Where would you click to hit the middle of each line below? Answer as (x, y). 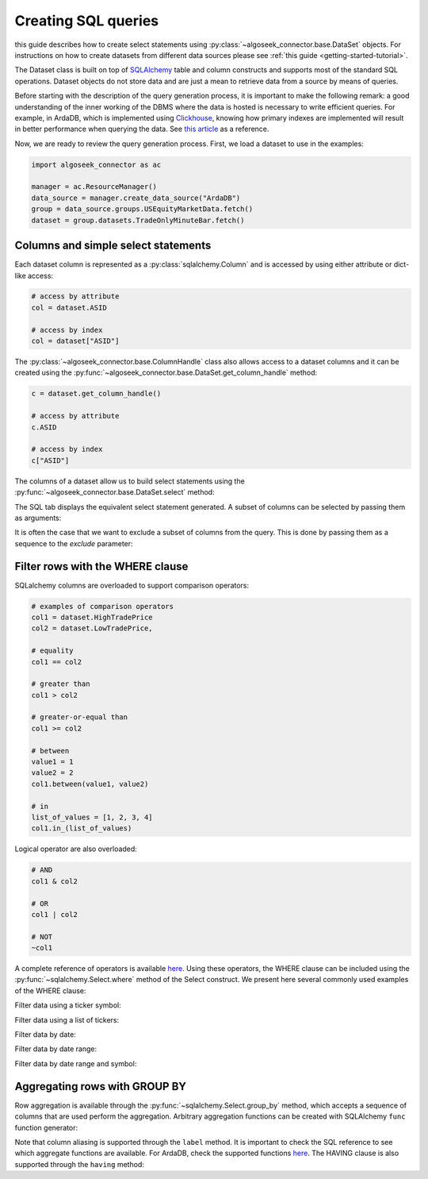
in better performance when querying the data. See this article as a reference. (142, 129)
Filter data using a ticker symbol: (68, 1005)
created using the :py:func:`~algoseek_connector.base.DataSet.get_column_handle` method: (166, 372)
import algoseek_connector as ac (96, 164)
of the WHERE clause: (50, 990)
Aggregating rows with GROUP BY (100, 1087)
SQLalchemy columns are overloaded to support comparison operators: (132, 585)
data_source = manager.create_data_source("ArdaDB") (136, 198)
